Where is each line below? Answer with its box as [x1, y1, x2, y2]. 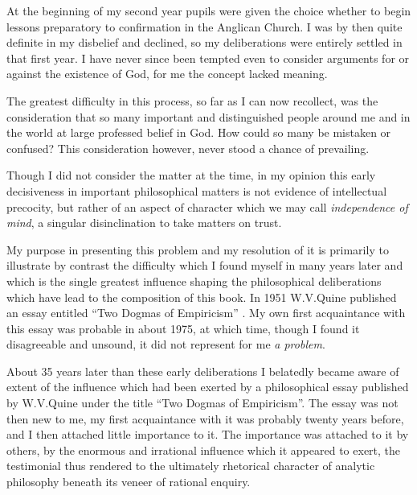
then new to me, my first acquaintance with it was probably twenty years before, [6, 410, 404, 427]
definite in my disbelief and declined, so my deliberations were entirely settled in [6, 34, 403, 51]
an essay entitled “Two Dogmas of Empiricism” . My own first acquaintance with [6, 304, 406, 321]
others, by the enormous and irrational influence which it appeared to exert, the [6, 441, 401, 458]
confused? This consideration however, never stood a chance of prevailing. [6, 139, 370, 156]
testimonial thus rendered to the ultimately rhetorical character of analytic [6, 457, 375, 474]
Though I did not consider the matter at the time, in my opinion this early [6, 167, 376, 184]
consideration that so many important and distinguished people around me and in [6, 108, 411, 125]
